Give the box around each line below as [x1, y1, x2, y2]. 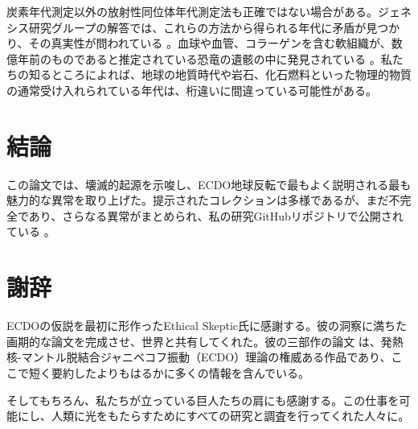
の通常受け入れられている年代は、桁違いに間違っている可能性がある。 [6, 81, 377, 98]
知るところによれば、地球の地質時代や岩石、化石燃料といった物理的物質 [28, 66, 412, 83]
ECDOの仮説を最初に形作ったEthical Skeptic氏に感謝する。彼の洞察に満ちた [6, 317, 407, 334]
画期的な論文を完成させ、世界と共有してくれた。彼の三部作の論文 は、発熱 [6, 332, 404, 349]
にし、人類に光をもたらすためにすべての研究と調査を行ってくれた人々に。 [17, 407, 410, 424]
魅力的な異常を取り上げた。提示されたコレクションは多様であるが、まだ [6, 192, 389, 208]
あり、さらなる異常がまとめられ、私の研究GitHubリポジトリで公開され [28, 207, 404, 224]
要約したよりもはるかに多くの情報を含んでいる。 [51, 364, 310, 381]
